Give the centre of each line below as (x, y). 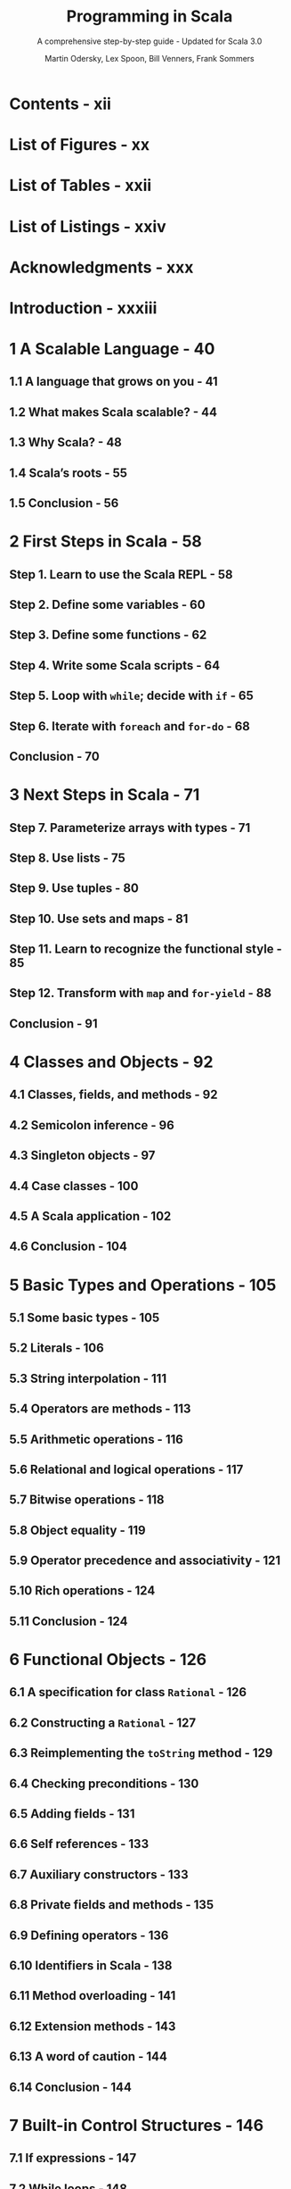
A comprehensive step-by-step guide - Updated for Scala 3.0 (150, 41)
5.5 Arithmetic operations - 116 (97, 1439)
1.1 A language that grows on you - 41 (113, 382)
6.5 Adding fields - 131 (72, 1814)
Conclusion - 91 (53, 1024)
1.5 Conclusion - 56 (64, 503)
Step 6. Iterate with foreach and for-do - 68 (130, 726)
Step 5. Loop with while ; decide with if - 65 (131, 696)
